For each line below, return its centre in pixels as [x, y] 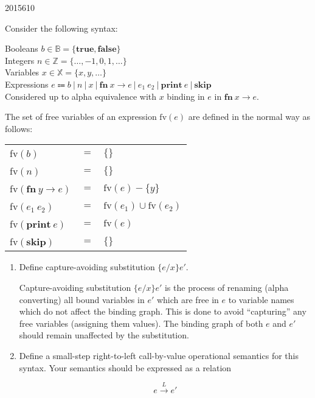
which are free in [188, 299]
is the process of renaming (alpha [227, 287]
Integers [20, 60]
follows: [19, 128]
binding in [186, 96]
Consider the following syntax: [61, 28]
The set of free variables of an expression [81, 117]
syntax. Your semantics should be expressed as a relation [125, 367]
